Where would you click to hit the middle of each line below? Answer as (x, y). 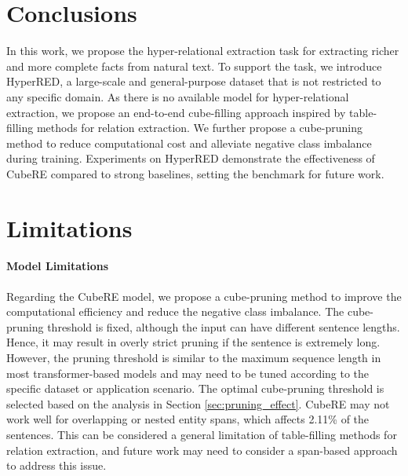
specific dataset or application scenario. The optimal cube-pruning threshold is (195, 388)
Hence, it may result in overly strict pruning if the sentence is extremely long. (193, 342)
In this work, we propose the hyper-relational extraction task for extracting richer (203, 51)
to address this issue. (56, 465)
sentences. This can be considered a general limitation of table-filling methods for (202, 434)
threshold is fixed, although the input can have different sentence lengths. (224, 326)
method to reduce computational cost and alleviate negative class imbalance (189, 143)
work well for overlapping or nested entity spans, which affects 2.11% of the (188, 419)
